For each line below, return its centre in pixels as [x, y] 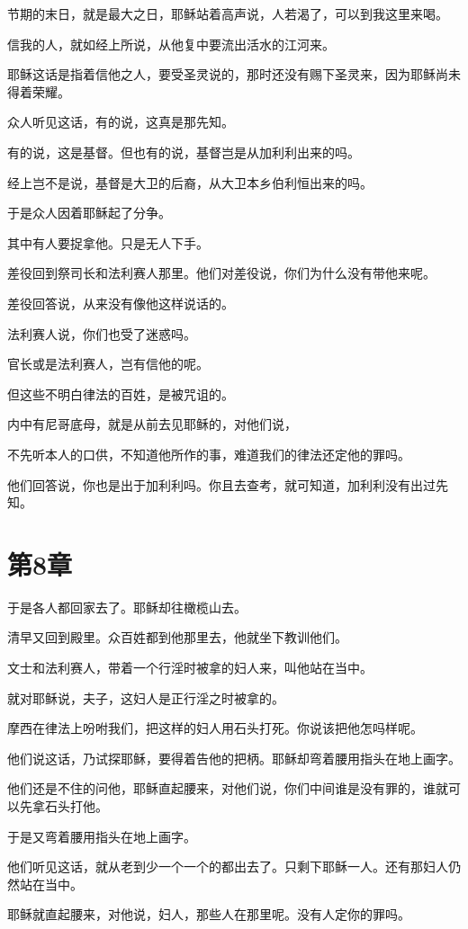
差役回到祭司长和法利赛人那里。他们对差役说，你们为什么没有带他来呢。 [221, 273]
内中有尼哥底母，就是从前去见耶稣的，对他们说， [152, 424]
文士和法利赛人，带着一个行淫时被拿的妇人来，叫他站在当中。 [190, 667]
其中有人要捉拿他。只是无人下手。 [108, 242]
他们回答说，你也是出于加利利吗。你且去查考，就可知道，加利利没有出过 [221, 484]
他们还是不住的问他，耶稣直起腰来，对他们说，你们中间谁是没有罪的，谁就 [228, 788]
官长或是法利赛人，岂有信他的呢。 [108, 364]
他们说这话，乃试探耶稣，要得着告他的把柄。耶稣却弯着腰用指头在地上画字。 [234, 758]
